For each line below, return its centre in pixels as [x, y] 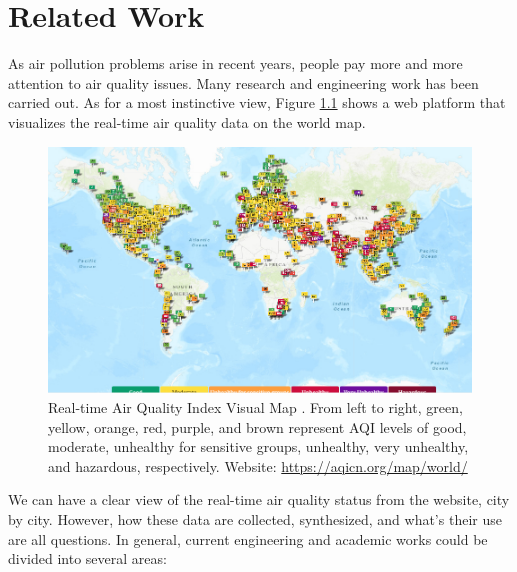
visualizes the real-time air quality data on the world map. [187, 121]
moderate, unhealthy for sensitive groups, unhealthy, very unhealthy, [258, 446]
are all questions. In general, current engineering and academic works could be [248, 538]
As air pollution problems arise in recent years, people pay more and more [235, 63]
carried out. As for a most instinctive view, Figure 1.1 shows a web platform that [257, 102]
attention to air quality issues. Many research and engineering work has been [243, 82]
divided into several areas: [87, 558]
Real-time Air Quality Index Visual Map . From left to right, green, [255, 406]
